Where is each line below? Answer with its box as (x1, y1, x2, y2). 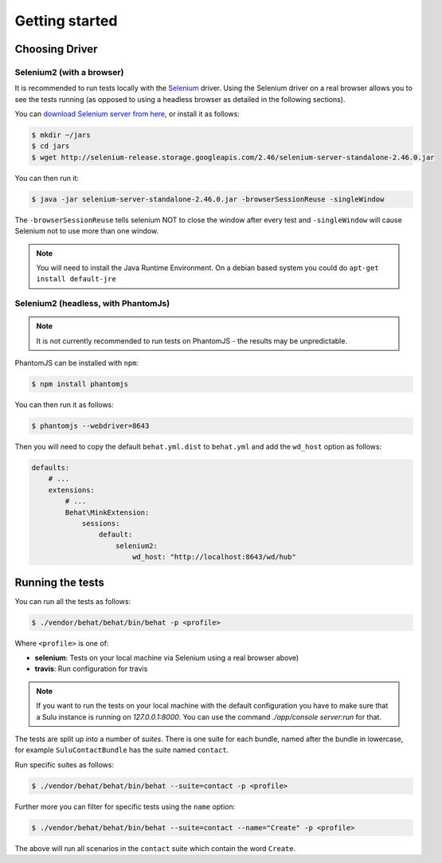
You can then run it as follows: (14, 400, 115, 410)
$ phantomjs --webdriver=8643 (31, 422, 150, 430)
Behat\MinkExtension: (65, 508, 150, 517)
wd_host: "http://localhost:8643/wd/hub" (131, 552, 296, 562)
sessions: (81, 519, 120, 528)
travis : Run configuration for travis (34, 664, 148, 673)
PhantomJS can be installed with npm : (14, 359, 139, 368)
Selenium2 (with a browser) (14, 66, 124, 77)
